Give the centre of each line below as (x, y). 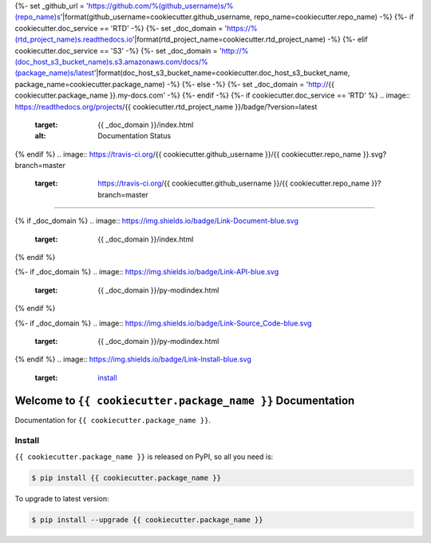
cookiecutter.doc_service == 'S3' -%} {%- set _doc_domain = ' (119, 50)
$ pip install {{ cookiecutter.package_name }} (126, 477)
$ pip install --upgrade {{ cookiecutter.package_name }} (147, 519)
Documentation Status (134, 136)
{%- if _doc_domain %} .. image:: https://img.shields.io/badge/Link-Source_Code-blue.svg (163, 323)
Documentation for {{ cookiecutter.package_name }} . (113, 420)
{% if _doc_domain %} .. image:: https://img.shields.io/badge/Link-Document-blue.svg (156, 221)
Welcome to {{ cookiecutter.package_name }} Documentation (185, 400)
